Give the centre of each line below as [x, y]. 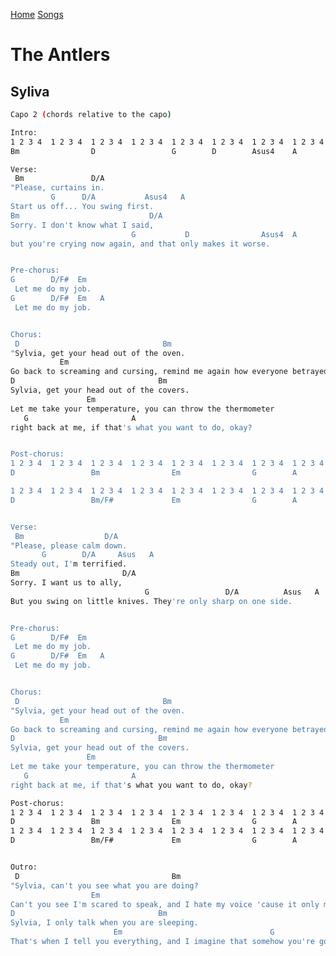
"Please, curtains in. [57, 188]
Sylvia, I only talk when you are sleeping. [104, 923]
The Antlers [60, 55]
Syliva [30, 91]
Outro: [24, 867]
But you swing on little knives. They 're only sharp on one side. [151, 601]
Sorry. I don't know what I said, [82, 225]
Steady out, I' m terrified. [69, 564]
